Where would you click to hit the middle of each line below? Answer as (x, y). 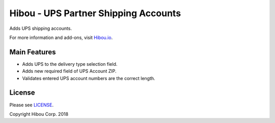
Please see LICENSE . (31, 105)
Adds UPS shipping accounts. (41, 28)
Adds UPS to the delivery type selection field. (70, 64)
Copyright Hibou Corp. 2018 (39, 114)
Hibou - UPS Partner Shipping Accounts (95, 13)
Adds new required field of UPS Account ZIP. (69, 71)
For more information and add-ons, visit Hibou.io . (61, 37)
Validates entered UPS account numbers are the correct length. (89, 78)
